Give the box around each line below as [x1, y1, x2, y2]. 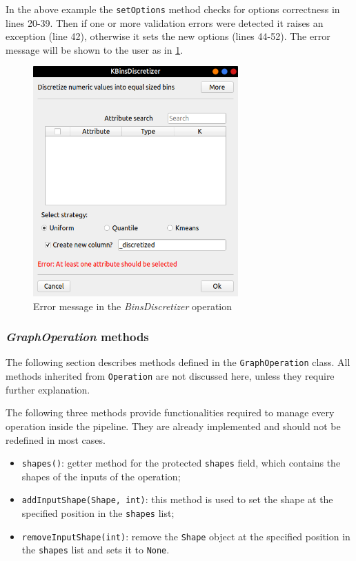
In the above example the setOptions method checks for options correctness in [6, 2, 340, 16]
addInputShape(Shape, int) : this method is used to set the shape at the [21, 492, 333, 507]
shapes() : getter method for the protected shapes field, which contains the [21, 456, 341, 470]
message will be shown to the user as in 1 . [6, 42, 184, 57]
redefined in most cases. [6, 432, 106, 447]
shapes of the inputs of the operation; [21, 469, 181, 483]
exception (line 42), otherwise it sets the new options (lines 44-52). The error [6, 29, 330, 43]
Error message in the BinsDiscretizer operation [33, 298, 233, 313]
